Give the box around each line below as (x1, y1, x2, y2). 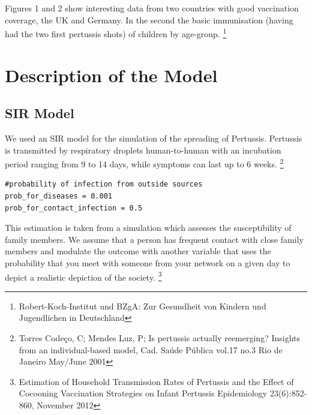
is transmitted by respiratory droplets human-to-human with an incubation (5, 143, 281, 156)
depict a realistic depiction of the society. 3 (5, 269, 162, 283)
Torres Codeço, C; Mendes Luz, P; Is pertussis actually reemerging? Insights (19, 332, 301, 344)
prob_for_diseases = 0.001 (5, 192, 112, 201)
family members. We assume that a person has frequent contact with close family (5, 233, 304, 245)
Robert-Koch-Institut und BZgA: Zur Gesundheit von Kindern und (19, 299, 266, 312)
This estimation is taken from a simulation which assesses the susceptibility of (5, 221, 292, 234)
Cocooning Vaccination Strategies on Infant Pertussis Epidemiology (19, 387, 268, 399)
